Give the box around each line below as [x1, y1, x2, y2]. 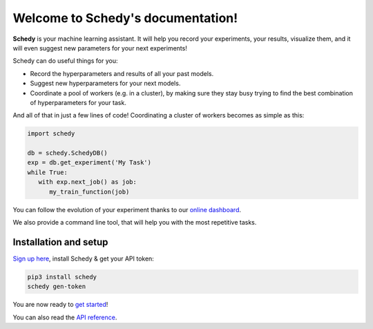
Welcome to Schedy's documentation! [12, 10, 238, 26]
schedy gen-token [27, 283, 86, 290]
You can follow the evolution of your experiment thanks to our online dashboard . [12, 205, 242, 214]
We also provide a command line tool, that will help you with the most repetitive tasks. [12, 218, 257, 226]
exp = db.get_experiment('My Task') [27, 159, 152, 167]
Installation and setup [12, 236, 108, 248]
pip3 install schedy [27, 273, 97, 281]
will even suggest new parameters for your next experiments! [12, 44, 188, 52]
